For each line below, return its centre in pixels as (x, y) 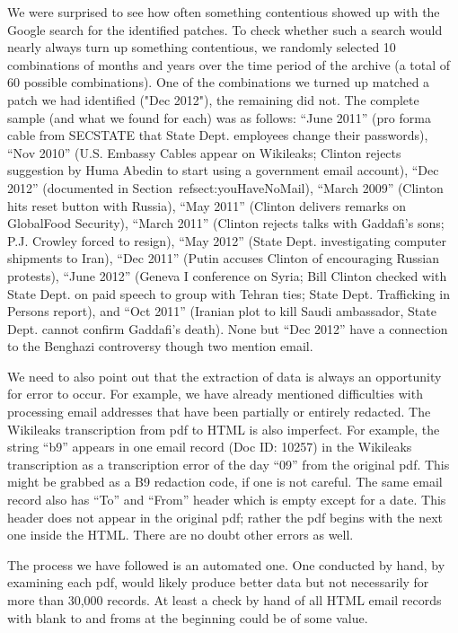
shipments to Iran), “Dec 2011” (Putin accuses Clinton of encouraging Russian (223, 258)
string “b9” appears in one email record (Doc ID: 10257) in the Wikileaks (210, 447)
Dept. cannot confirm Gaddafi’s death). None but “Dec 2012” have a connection (228, 328)
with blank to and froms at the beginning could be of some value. (188, 617)
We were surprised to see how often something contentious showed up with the (224, 12)
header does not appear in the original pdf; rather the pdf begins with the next (225, 517)
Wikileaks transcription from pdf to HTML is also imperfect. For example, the (224, 429)
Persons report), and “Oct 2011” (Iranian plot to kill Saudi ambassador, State (222, 311)
